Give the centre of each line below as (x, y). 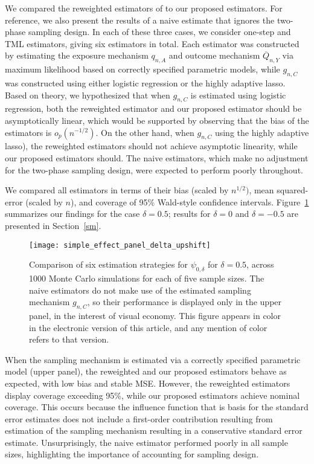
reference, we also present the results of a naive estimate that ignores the (140, 20)
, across (260, 264)
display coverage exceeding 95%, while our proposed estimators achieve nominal (152, 395)
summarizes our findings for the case (72, 214)
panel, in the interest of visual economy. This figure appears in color (155, 315)
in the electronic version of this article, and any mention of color (148, 327)
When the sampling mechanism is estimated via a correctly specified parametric (153, 359)
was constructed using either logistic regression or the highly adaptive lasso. (145, 82)
